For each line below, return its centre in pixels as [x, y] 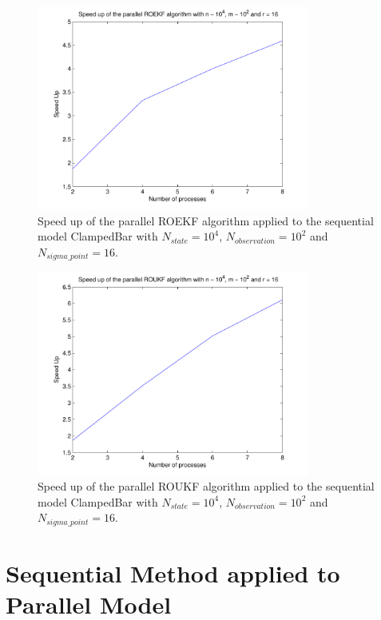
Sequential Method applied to [173, 573]
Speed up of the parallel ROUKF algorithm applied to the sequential [206, 486]
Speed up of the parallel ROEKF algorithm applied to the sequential [206, 220]
